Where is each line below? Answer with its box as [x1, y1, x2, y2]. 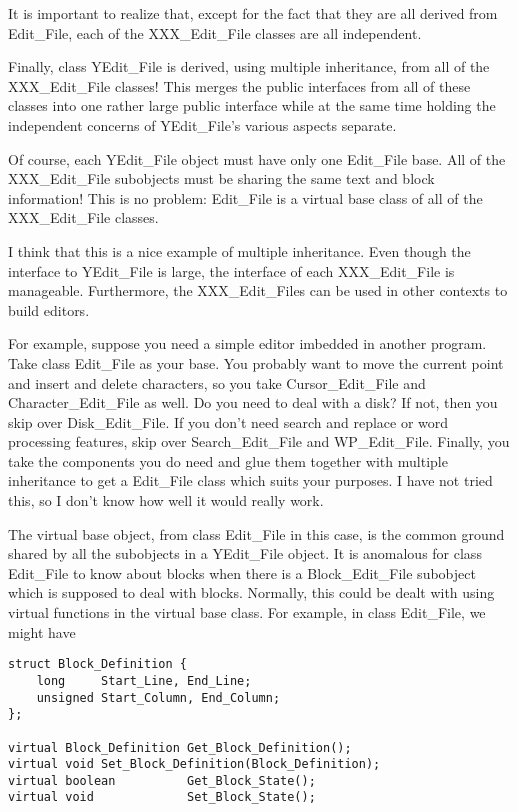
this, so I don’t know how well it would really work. [8, 490, 324, 511]
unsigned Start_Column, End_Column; [36, 690, 281, 705]
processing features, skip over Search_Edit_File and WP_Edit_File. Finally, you [8, 431, 510, 452]
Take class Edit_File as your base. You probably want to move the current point [8, 352, 504, 373]
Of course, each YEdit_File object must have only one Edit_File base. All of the [8, 148, 506, 169]
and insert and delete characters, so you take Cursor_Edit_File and [8, 372, 426, 393]
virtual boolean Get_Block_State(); [8, 773, 316, 788]
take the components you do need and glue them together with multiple [8, 450, 448, 471]
